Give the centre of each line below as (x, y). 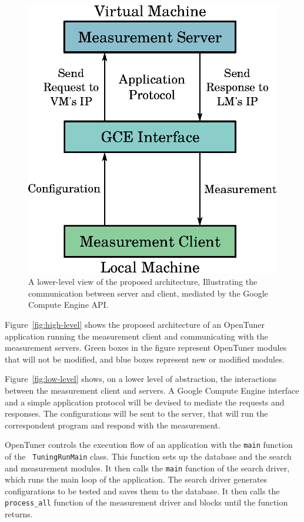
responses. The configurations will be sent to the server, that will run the (136, 413)
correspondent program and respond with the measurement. (113, 425)
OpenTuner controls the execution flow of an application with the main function (149, 445)
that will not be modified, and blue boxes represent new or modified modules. (145, 359)
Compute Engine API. (69, 305)
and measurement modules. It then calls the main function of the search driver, (147, 468)
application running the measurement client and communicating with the (136, 336)
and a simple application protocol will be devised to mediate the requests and (145, 402)
